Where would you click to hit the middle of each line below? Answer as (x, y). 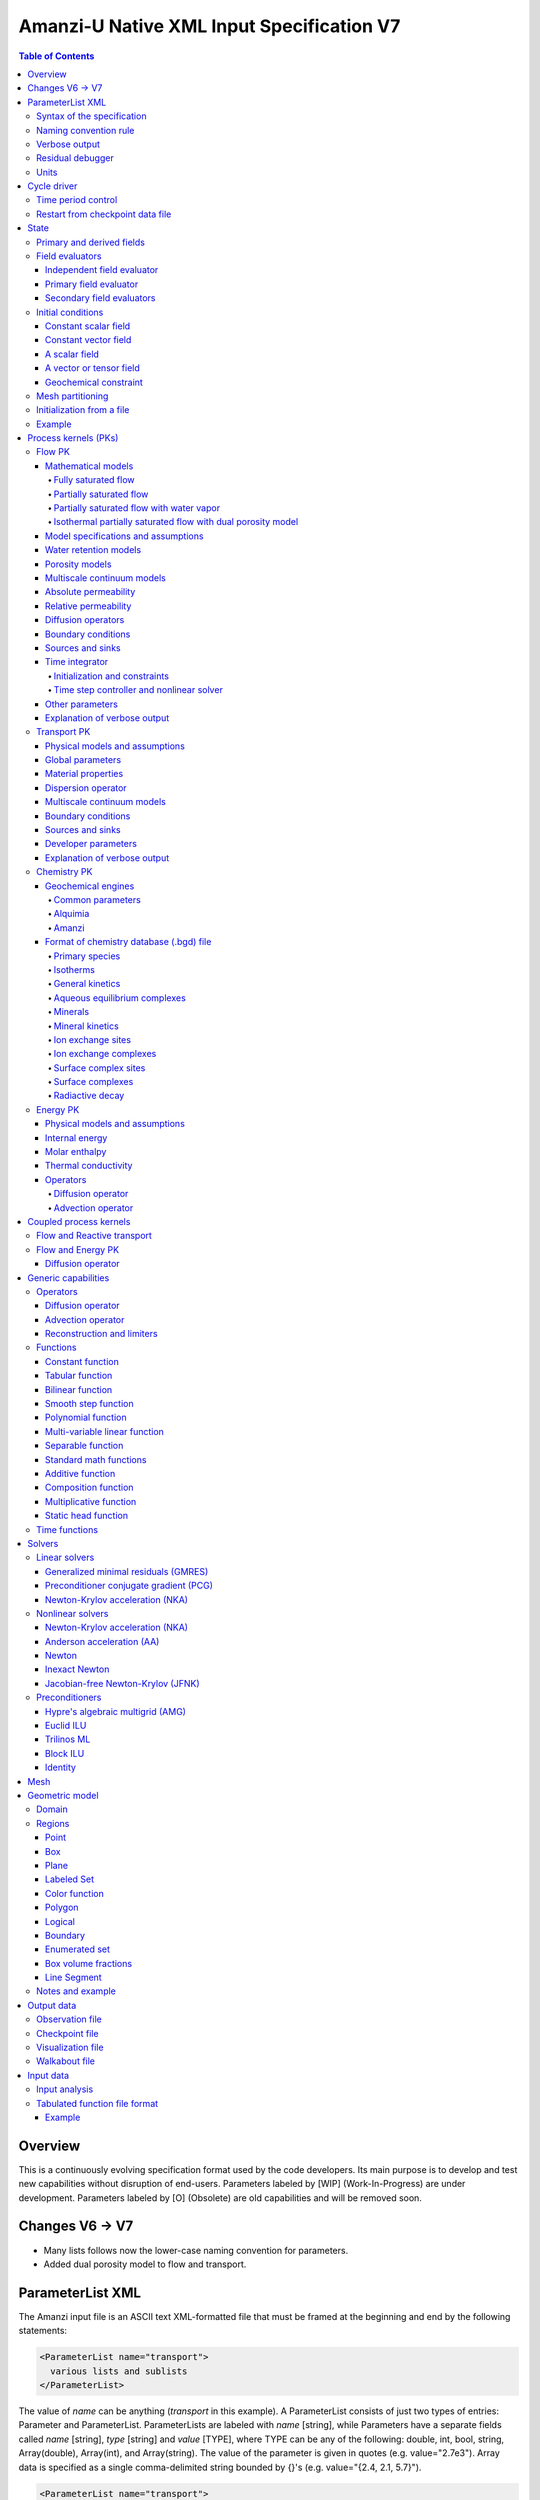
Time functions (67, 1529)
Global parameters (83, 760)
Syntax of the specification (91, 116)
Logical (60, 1921)
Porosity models (78, 564)
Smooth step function (89, 1404)
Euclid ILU (66, 1726)
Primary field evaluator (92, 284)
